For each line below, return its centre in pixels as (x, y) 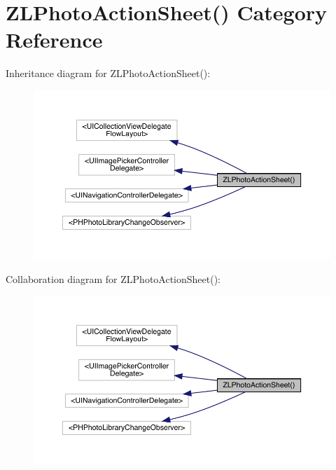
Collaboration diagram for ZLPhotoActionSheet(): (113, 278)
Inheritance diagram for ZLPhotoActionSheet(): (108, 73)
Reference (54, 40)
